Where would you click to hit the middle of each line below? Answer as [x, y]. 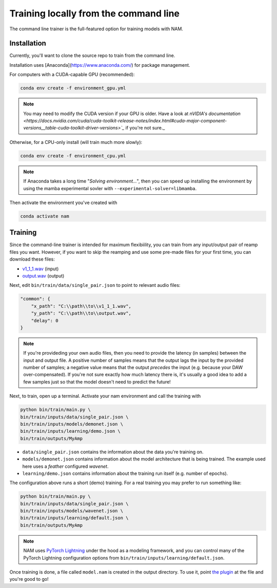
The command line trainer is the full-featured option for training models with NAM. [96, 29]
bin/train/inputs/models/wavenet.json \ [72, 511]
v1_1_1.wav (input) [41, 269]
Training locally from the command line [94, 13]
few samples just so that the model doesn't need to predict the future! [97, 382]
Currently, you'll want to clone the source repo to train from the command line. [92, 56]
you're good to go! [29, 579]
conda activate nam [45, 216]
